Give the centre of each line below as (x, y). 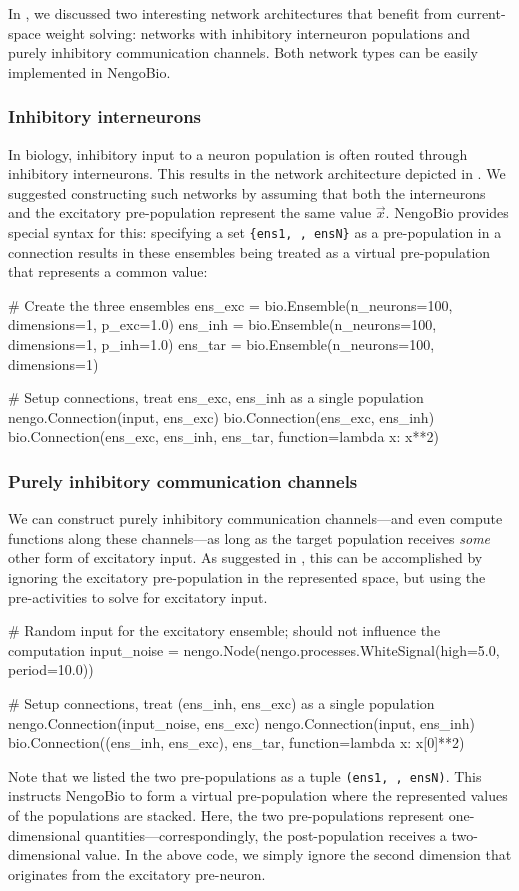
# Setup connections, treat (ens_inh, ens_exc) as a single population (221, 702)
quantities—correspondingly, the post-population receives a (266, 834)
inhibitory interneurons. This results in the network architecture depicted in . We (257, 173)
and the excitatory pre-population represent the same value (190, 212)
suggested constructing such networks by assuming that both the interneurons (247, 192)
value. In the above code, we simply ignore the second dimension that (298, 854)
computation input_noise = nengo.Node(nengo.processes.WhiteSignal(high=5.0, (254, 649)
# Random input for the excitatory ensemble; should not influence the (224, 630)
